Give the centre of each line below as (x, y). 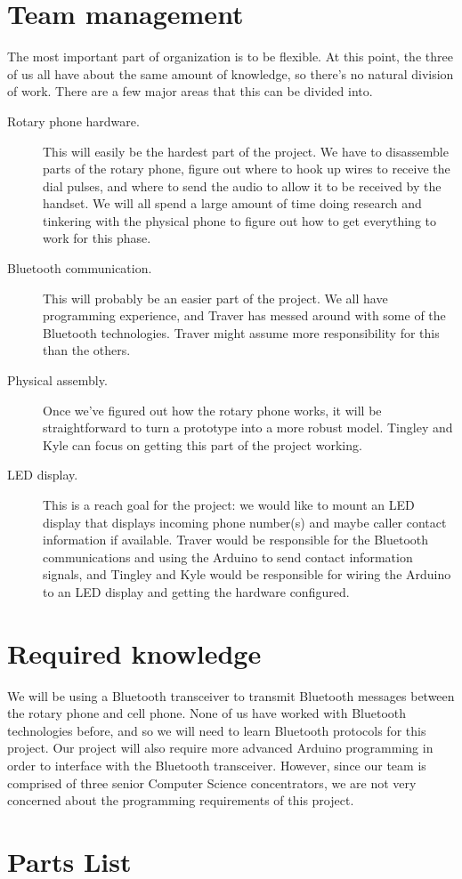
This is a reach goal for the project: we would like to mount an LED (229, 504)
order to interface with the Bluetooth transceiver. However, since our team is (217, 766)
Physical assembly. (57, 380)
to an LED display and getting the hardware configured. (196, 591)
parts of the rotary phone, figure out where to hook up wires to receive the (247, 169)
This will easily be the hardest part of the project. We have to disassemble (246, 151)
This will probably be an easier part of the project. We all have (215, 298)
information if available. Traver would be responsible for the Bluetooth (236, 540)
